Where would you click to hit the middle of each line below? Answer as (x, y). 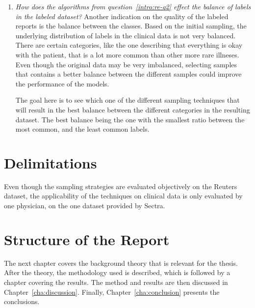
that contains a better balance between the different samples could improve (128, 74)
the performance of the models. (62, 83)
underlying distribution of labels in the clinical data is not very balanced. (126, 35)
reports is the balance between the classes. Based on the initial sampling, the (131, 26)
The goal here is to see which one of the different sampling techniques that (127, 100)
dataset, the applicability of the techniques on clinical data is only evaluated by (123, 196)
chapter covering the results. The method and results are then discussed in (116, 282)
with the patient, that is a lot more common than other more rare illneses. (127, 54)
